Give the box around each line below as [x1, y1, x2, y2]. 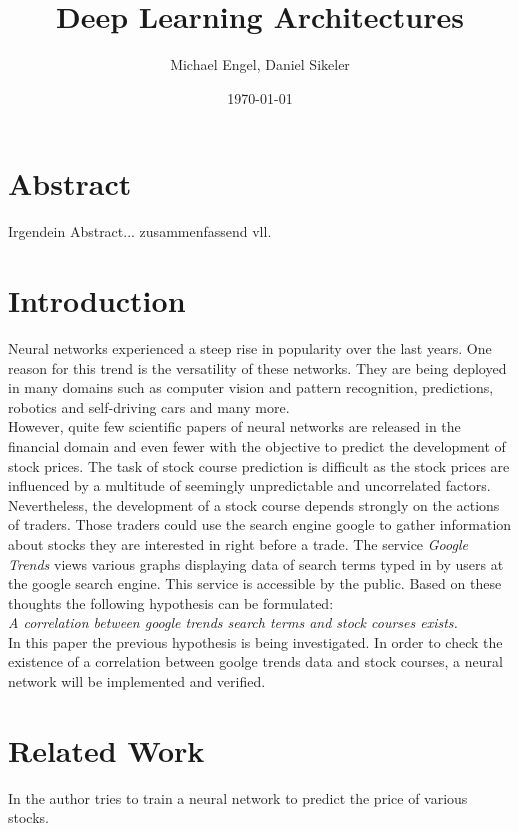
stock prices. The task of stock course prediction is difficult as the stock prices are [8, 455, 510, 476]
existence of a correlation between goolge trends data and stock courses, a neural [8, 651, 503, 672]
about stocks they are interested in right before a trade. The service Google [8, 533, 468, 554]
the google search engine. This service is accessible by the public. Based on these [8, 573, 502, 594]
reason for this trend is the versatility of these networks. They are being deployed [8, 357, 507, 378]
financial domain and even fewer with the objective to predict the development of [8, 435, 506, 456]
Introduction [8, 280, 186, 321]
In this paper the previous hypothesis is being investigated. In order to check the [8, 631, 503, 652]
